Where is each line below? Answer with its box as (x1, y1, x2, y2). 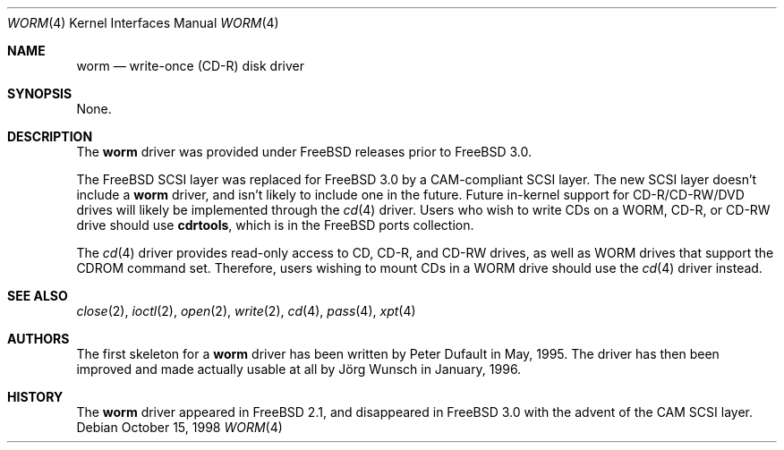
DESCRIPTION (7, 129, 93, 144)
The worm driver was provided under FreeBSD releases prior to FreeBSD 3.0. (76, 144, 533, 159)
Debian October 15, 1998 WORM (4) (76, 420, 283, 435)
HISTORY (7, 389, 64, 404)
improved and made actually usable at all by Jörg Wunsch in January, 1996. (76, 361, 522, 377)
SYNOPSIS (7, 86, 72, 101)
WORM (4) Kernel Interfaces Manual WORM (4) (7, 15, 279, 30)
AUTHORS (7, 331, 70, 346)
